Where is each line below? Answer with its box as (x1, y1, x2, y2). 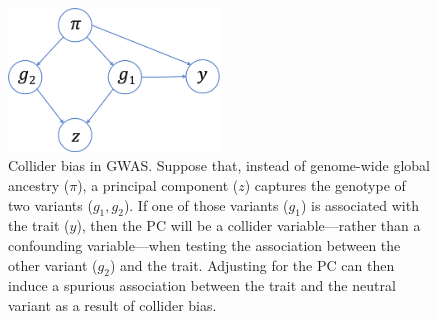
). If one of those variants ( (123, 194, 289, 215)
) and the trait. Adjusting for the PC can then (109, 254, 395, 275)
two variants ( (8, 194, 93, 215)
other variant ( (8, 254, 98, 275)
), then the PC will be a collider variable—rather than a (76, 215, 421, 236)
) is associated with (300, 194, 419, 215)
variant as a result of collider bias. (8, 295, 217, 316)
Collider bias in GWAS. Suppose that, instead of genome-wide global (8, 155, 430, 176)
